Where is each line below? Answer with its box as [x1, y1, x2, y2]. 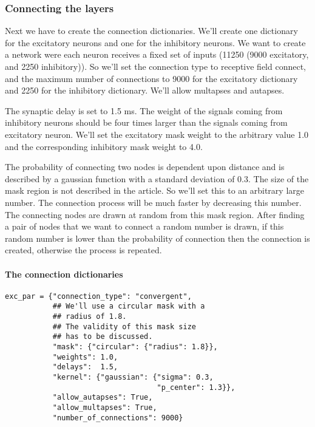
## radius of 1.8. [52, 312, 127, 321]
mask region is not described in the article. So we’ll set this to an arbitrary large [5, 184, 304, 197]
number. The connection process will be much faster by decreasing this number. [5, 196, 302, 208]
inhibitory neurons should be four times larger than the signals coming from [5, 116, 288, 129]
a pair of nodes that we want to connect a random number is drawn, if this [5, 220, 284, 233]
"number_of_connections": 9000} [52, 413, 183, 422]
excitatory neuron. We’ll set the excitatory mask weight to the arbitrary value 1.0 [5, 128, 309, 140]
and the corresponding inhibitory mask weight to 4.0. [5, 140, 203, 152]
